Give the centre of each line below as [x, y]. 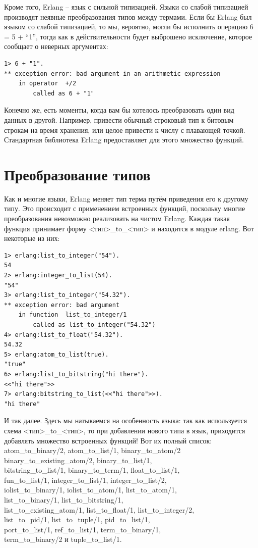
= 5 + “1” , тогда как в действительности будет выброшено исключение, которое [128, 36]
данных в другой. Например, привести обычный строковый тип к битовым [119, 119]
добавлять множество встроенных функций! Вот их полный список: [108, 440]
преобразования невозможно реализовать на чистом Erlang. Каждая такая [117, 218]
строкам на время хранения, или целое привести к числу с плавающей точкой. [125, 130]
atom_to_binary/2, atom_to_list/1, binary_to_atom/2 [92, 450]
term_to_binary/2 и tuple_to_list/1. [63, 539]
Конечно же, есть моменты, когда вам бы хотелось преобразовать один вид [119, 110]
